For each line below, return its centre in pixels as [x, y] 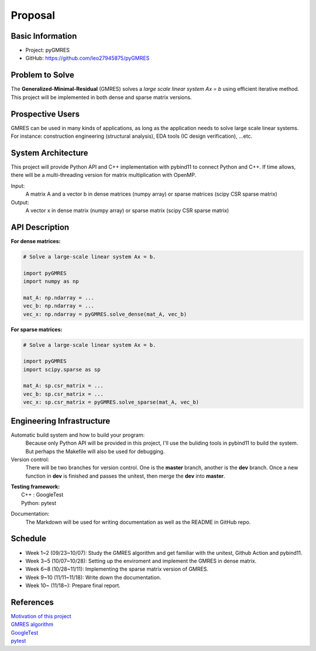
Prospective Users [45, 114]
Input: [18, 186]
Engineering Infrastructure [61, 421]
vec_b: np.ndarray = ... [59, 306]
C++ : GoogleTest [42, 495]
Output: [20, 202]
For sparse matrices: [37, 329]
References [32, 602]
